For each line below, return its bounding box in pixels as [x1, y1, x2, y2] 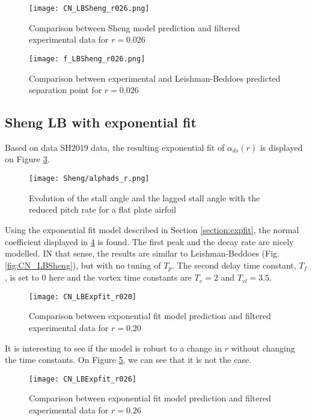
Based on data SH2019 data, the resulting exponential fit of [5, 141, 225, 153]
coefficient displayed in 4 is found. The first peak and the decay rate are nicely [5, 235, 294, 248]
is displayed [260, 141, 303, 153]
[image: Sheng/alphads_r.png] [29, 174, 150, 183]
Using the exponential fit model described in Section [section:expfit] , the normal [5, 223, 299, 236]
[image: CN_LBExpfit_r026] [29, 374, 136, 383]
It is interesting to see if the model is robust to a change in [5, 341, 222, 354]
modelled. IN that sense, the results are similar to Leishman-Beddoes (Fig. [5, 247, 280, 260]
